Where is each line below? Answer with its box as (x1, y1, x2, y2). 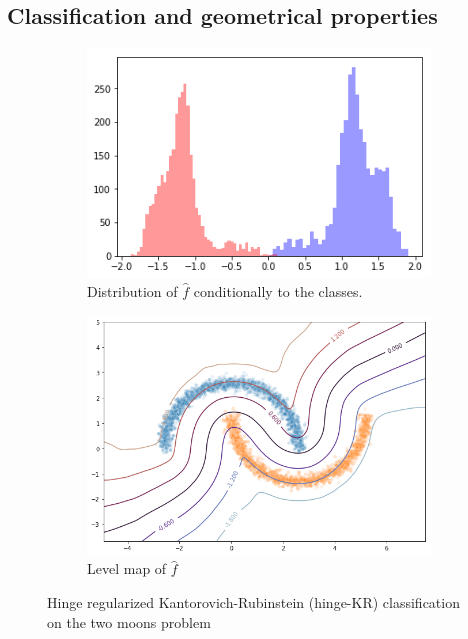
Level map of (87, 558, 167, 579)
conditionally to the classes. (193, 281, 363, 302)
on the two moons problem (47, 611, 211, 632)
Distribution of (87, 281, 178, 302)
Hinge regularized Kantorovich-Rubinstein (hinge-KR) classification (47, 592, 460, 613)
